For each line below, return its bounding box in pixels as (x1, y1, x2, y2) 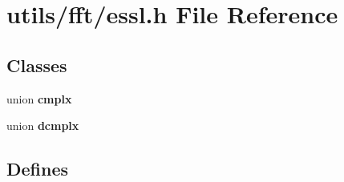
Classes (6, 52, 67, 77)
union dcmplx (6, 117, 79, 134)
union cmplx (6, 90, 72, 107)
